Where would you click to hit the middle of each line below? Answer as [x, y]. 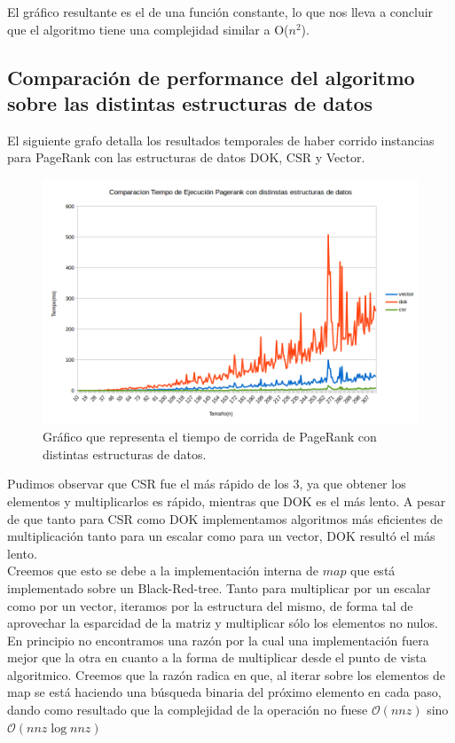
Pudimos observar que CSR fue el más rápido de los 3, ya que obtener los [207, 484]
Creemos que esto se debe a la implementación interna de [163, 571]
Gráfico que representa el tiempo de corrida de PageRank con [210, 437]
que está [373, 571]
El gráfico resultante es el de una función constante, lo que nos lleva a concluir [220, 12]
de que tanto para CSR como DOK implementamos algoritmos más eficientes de [225, 518]
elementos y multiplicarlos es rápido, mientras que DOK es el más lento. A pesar [227, 501]
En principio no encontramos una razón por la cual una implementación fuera [218, 640]
